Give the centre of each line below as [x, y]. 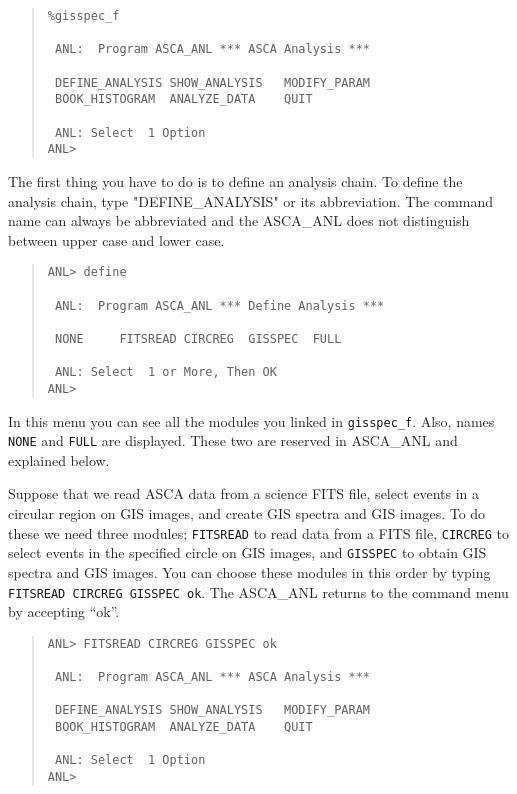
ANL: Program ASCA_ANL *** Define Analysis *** [219, 305]
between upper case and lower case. [116, 239]
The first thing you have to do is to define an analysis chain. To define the [235, 180]
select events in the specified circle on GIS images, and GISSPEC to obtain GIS [247, 552]
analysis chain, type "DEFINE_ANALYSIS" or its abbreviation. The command [251, 200]
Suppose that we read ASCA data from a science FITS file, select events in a [244, 493]
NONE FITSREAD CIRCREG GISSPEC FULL [198, 338]
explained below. [59, 459]
